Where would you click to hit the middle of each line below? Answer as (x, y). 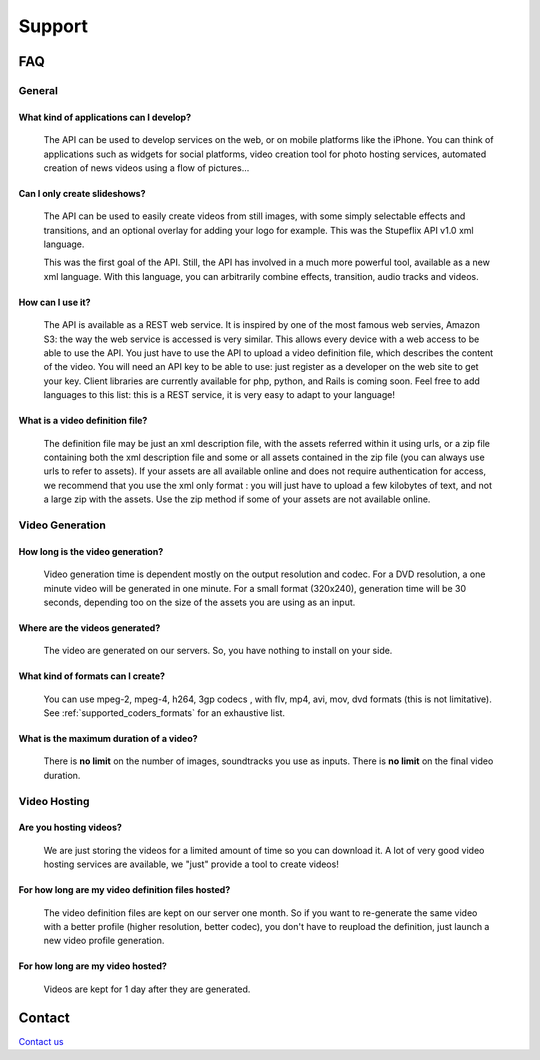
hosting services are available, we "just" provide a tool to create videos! (191, 864)
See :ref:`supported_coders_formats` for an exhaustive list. (164, 713)
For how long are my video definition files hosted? (124, 890)
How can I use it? (54, 302)
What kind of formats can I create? (91, 676)
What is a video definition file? (83, 421)
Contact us (41, 1041)
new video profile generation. (104, 941)
